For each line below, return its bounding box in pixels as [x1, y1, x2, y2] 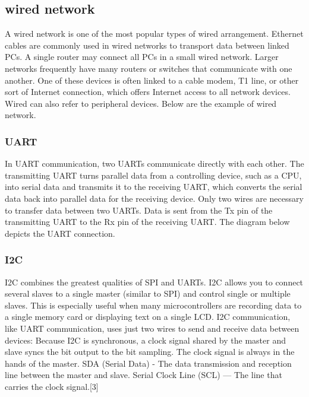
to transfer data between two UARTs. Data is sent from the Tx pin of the [5, 204, 273, 216]
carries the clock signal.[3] [5, 380, 99, 392]
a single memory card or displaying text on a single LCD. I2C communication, [5, 310, 291, 323]
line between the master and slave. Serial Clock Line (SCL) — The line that [5, 369, 282, 381]
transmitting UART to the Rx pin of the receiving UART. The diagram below [5, 215, 290, 228]
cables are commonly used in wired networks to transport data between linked [5, 39, 289, 51]
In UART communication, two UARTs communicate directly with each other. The [5, 157, 304, 170]
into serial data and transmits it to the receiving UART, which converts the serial [5, 180, 302, 193]
